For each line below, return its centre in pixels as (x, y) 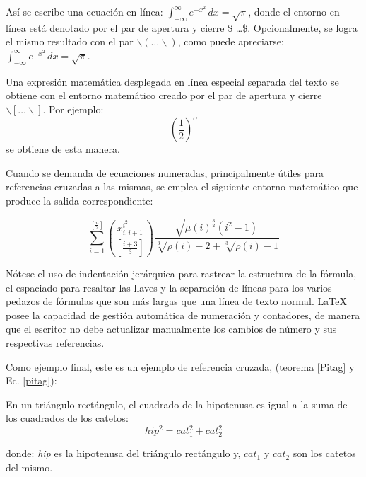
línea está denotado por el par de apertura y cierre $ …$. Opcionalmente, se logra (182, 27)
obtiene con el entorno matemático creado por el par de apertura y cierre (164, 95)
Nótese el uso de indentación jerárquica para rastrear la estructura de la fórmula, (181, 274)
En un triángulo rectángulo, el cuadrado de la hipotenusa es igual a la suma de (177, 404)
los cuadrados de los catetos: (67, 418)
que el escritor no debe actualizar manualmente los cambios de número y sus (171, 329)
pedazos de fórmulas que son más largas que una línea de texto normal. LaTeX (176, 301)
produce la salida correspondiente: (79, 200)
